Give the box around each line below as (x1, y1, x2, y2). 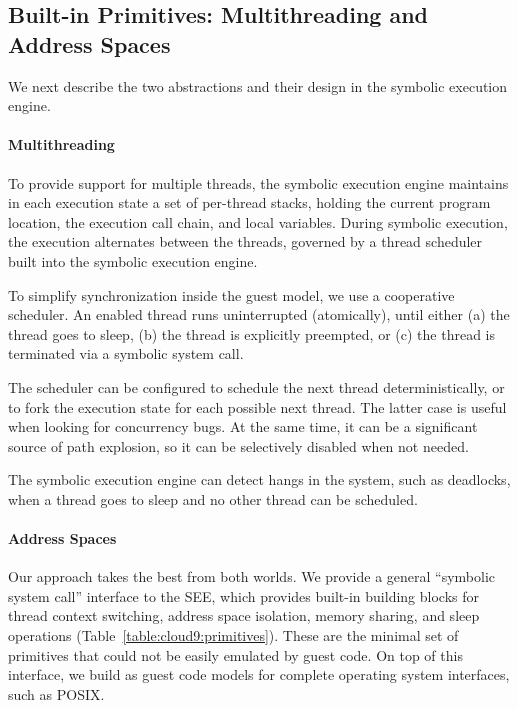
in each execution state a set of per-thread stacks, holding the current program (8, 192, 491, 213)
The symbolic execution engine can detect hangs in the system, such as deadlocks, (8, 469, 511, 490)
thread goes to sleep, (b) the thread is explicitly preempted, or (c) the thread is (8, 323, 495, 344)
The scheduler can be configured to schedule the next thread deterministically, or (8, 376, 505, 397)
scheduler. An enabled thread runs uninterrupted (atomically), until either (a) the (8, 304, 510, 325)
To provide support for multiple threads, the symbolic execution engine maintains (8, 172, 509, 193)
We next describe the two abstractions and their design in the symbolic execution (8, 75, 508, 96)
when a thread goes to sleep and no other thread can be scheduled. (8, 488, 418, 509)
